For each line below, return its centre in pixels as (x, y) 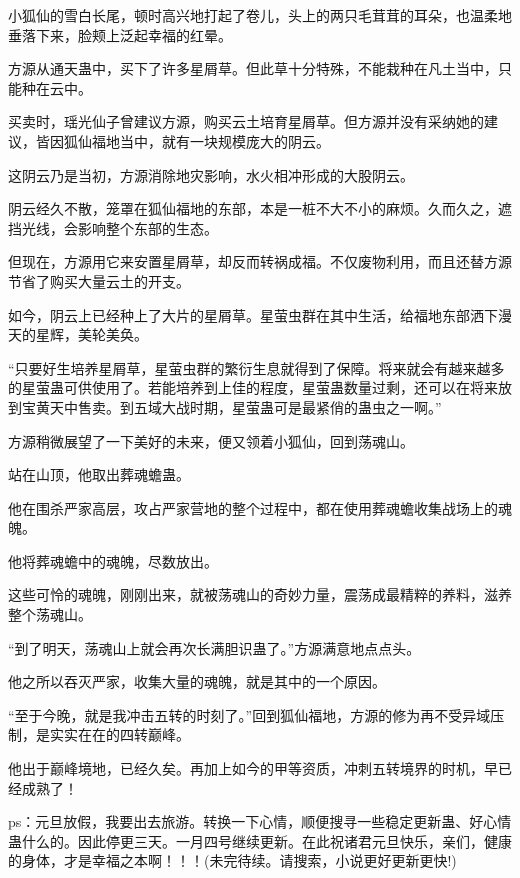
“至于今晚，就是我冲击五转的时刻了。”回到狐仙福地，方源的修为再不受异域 (249, 714)
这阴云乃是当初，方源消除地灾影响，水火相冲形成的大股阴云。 (211, 174)
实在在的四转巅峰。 (126, 734)
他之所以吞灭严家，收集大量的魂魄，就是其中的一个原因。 (197, 681)
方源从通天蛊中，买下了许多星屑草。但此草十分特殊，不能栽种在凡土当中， (253, 68)
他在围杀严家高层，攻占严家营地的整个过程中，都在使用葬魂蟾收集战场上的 (253, 507)
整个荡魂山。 (50, 614)
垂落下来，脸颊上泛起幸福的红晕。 (120, 34)
